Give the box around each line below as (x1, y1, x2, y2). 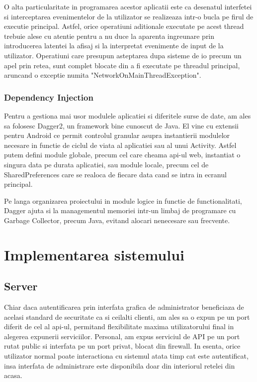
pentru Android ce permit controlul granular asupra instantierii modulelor (4, 130, 230, 140)
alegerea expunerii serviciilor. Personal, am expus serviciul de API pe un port (4, 331, 240, 341)
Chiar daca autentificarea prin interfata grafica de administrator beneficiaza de (4, 302, 244, 312)
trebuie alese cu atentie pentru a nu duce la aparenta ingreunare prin (4, 30, 215, 41)
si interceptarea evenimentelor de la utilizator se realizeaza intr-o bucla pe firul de (4, 11, 254, 21)
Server (4, 278, 38, 294)
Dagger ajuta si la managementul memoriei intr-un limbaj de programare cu (4, 205, 236, 216)
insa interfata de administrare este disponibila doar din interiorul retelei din (4, 360, 235, 371)
